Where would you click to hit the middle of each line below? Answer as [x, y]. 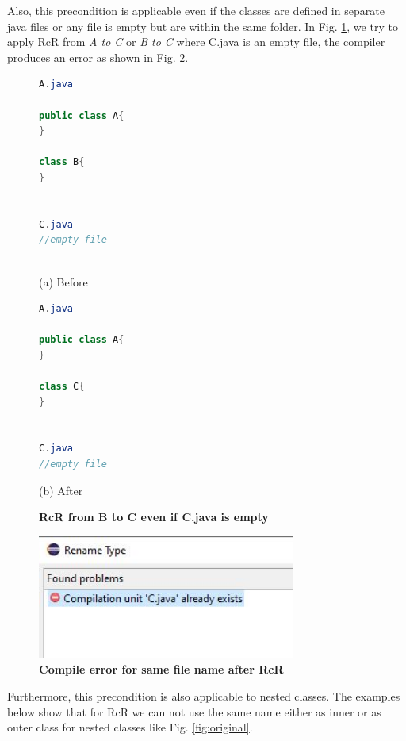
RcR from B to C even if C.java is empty [154, 517]
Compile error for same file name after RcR [161, 669]
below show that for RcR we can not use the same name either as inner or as [194, 711]
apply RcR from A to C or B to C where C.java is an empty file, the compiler [196, 42]
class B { [62, 162]
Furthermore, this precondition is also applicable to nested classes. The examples [204, 695]
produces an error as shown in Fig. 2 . [98, 57]
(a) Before [63, 281]
